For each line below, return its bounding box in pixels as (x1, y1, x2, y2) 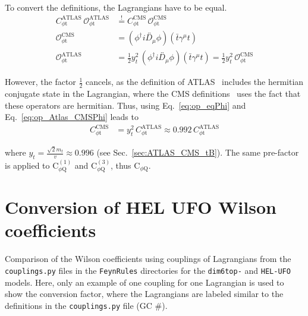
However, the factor (5, 75, 76, 88)
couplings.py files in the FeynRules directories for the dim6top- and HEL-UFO (5, 264, 291, 276)
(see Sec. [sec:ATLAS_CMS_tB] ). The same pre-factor (96, 146, 299, 158)
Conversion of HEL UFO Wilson (5, 195, 276, 219)
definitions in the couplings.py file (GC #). (5, 299, 168, 311)
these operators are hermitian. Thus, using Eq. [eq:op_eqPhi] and (5, 99, 246, 111)
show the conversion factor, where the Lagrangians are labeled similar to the (5, 287, 284, 300)
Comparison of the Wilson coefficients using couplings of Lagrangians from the (5, 252, 291, 265)
